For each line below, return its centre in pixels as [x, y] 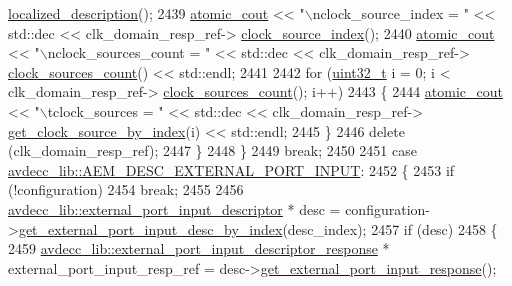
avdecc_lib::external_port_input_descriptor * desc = [174, 208]
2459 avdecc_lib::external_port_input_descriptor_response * [199, 248]
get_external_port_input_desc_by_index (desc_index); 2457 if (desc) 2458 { [258, 228]
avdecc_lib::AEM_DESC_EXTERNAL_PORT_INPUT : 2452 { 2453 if [231, 169]
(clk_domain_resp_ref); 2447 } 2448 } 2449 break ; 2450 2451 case [212, 150]
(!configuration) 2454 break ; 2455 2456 [126, 189]
